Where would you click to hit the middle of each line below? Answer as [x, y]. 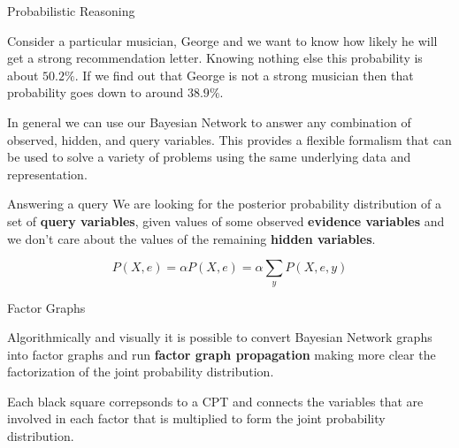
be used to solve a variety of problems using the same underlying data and [209, 157]
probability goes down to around [96, 92]
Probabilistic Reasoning [71, 11]
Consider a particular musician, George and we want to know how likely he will [222, 40]
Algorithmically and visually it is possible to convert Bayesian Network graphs [220, 337]
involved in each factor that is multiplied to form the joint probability [196, 418]
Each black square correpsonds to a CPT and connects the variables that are [215, 401]
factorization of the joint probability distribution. [141, 372]
